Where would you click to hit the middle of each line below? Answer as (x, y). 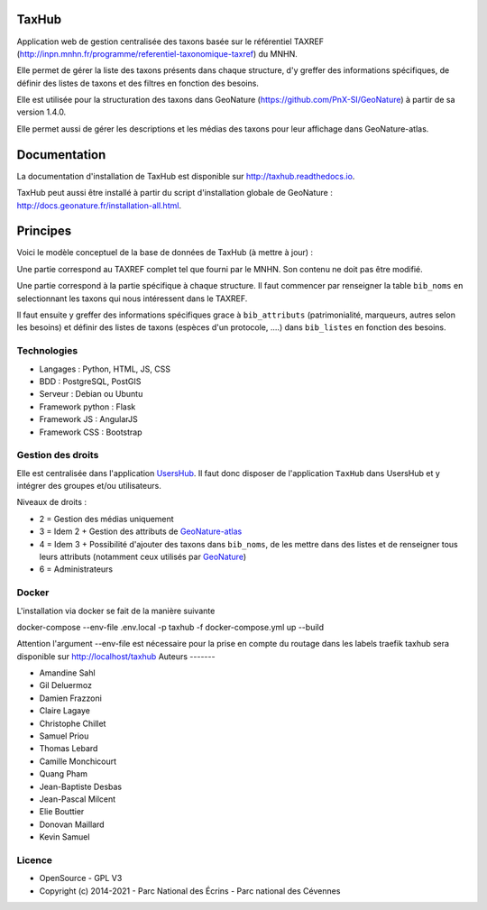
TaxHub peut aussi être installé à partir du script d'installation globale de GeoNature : (175, 193)
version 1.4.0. (41, 112)
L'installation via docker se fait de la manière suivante (116, 611)
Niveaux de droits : (52, 502)
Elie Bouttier (62, 812)
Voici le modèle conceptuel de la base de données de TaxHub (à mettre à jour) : (165, 253)
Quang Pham (63, 774)
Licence (35, 859)
